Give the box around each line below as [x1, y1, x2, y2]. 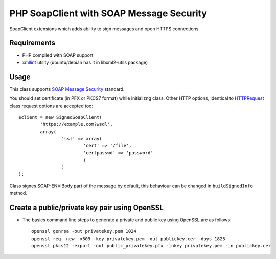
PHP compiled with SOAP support [22, 52, 94, 58]
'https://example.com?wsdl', [40, 121, 113, 127]
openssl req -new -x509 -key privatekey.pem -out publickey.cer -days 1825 [31, 236, 225, 242]
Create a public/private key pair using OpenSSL [9, 203, 164, 212]
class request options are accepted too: [9, 102, 93, 109]
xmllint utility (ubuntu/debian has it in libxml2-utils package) [22, 59, 148, 65]
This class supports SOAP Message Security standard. [9, 86, 125, 92]
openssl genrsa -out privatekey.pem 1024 [31, 228, 136, 235]
